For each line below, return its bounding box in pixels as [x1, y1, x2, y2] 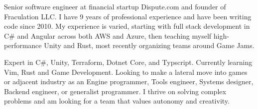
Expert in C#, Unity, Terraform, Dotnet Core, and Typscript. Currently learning [4, 56, 253, 67]
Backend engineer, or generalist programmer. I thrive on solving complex [4, 86, 226, 96]
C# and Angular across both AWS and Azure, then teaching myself [4, 30, 212, 41]
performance [4, 40, 42, 51]
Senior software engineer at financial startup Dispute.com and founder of [4, 1, 226, 11]
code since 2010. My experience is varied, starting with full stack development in [4, 21, 250, 31]
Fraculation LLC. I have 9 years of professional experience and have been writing [4, 11, 252, 21]
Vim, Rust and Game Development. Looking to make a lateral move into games [4, 66, 248, 77]
